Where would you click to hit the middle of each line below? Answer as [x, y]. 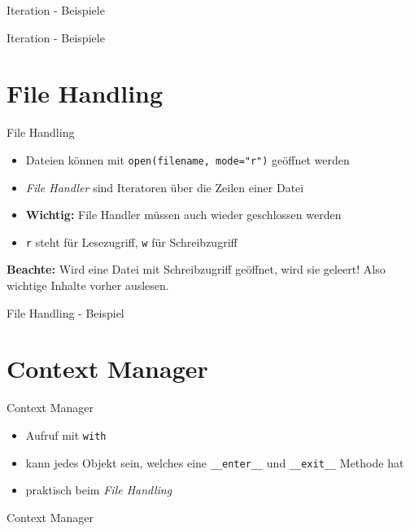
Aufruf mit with [66, 434]
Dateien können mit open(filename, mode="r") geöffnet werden [188, 159]
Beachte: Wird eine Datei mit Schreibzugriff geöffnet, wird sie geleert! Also [196, 269]
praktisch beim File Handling [99, 490]
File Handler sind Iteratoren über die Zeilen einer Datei [165, 187]
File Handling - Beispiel [65, 312]
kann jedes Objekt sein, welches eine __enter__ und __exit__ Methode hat [215, 462]
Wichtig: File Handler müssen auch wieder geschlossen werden [183, 215]
